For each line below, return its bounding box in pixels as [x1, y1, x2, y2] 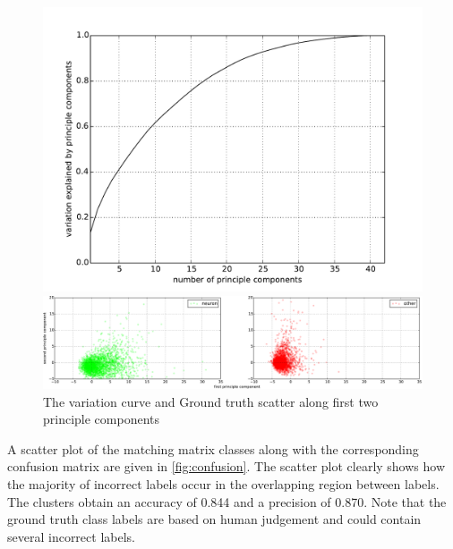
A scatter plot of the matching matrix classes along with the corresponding [7, 439, 419, 458]
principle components [43, 410, 160, 428]
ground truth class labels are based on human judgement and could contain [7, 510, 422, 528]
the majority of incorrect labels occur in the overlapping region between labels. [7, 474, 440, 493]
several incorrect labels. [7, 527, 135, 545]
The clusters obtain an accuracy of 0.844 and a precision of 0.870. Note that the [7, 492, 447, 511]
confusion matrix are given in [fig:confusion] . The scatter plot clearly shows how [7, 457, 446, 476]
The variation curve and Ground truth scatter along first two [43, 392, 379, 410]
